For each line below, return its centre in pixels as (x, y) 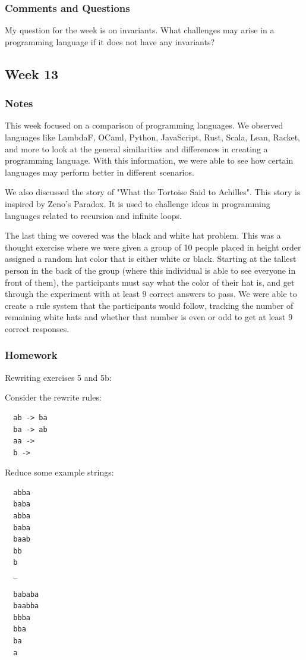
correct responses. (37, 328)
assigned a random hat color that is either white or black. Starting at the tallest (151, 259)
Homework (31, 355)
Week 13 (32, 73)
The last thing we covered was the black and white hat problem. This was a (143, 235)
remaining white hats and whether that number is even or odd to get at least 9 (149, 317)
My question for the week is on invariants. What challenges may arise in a (140, 30)
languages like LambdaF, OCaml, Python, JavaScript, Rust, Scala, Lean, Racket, (153, 137)
